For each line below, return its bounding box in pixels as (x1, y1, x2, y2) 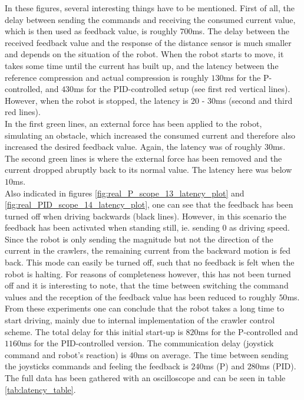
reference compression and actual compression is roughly (5, 71, 209, 83)
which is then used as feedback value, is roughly (5, 25, 177, 37)
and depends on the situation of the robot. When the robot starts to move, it (5, 48, 284, 60)
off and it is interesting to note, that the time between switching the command (5, 279, 289, 291)
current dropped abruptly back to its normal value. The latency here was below (5, 163, 292, 176)
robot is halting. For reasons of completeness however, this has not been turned (5, 267, 291, 280)
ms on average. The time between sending (137, 348, 289, 360)
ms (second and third (216, 94, 293, 106)
